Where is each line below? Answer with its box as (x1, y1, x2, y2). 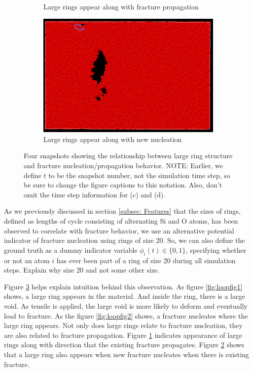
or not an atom (4, 255, 50, 265)
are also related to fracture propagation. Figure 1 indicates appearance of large (4, 329, 242, 340)
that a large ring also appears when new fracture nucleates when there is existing (4, 349, 249, 359)
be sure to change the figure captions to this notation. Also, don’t (24, 180, 222, 190)
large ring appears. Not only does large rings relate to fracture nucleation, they (4, 320, 243, 330)
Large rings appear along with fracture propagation (43, 1, 199, 11)
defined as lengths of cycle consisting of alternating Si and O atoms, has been (4, 215, 238, 226)
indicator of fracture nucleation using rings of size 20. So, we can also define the (4, 235, 245, 245)
